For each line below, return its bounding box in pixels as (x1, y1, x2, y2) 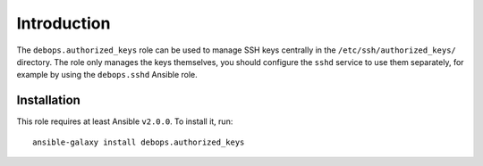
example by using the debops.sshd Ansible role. (16, 70, 199, 80)
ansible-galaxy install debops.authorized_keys (32, 137, 245, 147)
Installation (16, 93, 80, 108)
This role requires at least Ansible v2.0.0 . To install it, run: (16, 116, 233, 127)
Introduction (16, 13, 111, 33)
